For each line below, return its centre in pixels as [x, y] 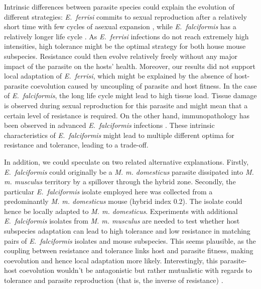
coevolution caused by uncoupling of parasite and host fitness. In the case [144, 85]
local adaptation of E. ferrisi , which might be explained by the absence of [118, 76]
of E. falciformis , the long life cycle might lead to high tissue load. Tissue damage [130, 95]
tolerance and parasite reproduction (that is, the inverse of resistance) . [114, 280]
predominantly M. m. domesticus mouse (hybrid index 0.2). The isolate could [123, 201]
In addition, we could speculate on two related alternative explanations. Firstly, [126, 161]
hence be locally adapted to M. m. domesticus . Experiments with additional [121, 211]
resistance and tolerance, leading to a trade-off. [76, 145]
